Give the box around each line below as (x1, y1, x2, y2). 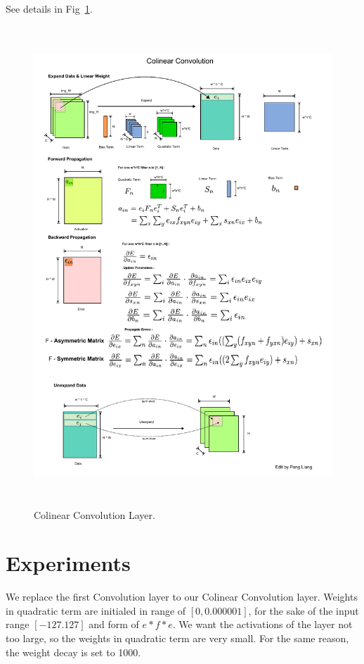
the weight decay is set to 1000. (6, 644, 141, 659)
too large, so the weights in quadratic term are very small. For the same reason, (6, 631, 349, 645)
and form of (89, 617, 139, 632)
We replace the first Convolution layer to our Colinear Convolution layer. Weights (6, 589, 358, 604)
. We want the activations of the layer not (172, 617, 353, 632)
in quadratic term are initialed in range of (6, 603, 186, 618)
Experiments (6, 549, 131, 577)
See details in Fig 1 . (6, 1, 93, 15)
